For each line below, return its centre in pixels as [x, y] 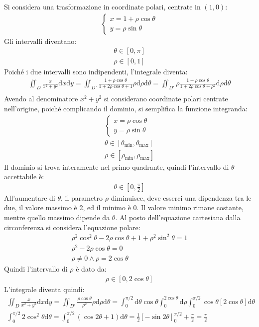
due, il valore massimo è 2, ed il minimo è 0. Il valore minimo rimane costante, [124, 207]
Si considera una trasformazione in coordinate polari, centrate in [102, 6]
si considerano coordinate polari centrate [166, 99]
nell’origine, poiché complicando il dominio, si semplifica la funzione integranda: [126, 108]
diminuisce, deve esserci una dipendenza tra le [181, 197]
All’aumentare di [30, 197]
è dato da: [91, 268]
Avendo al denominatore [41, 99]
